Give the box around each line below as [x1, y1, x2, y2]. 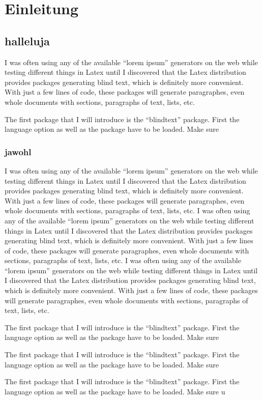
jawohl [5, 145, 32, 158]
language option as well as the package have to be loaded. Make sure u [5, 386, 225, 396]
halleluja [5, 33, 50, 48]
